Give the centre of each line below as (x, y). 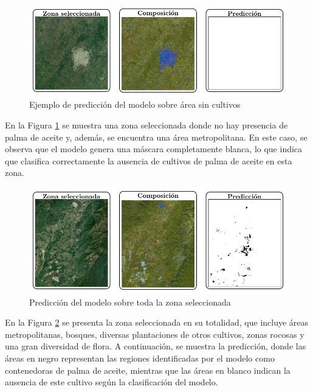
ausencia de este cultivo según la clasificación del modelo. (112, 382)
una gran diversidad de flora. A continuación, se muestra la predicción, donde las (156, 346)
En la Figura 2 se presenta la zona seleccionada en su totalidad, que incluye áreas (157, 322)
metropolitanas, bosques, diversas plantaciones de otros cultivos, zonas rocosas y (155, 334)
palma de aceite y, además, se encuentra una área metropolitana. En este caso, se (156, 137)
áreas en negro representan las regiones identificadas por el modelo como (140, 358)
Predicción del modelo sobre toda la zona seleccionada (130, 302)
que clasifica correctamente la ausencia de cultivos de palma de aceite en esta (149, 160)
